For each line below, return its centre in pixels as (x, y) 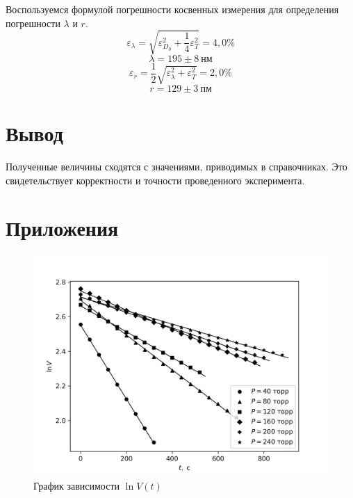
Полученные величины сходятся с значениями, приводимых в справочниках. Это (176, 166)
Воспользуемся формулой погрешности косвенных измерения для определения (172, 9)
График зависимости (77, 485)
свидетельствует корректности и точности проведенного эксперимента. (155, 180)
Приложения (62, 228)
